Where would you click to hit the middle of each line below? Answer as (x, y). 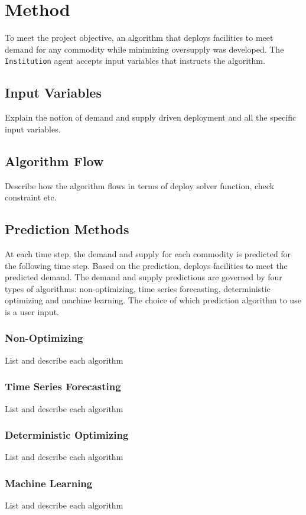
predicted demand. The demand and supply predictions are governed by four (144, 277)
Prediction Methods (67, 229)
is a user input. (32, 311)
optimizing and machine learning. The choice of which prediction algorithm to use (153, 300)
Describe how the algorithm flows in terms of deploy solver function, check (140, 185)
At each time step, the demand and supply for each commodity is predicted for (148, 253)
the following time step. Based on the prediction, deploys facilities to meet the (146, 265)
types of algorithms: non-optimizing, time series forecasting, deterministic (138, 288)
